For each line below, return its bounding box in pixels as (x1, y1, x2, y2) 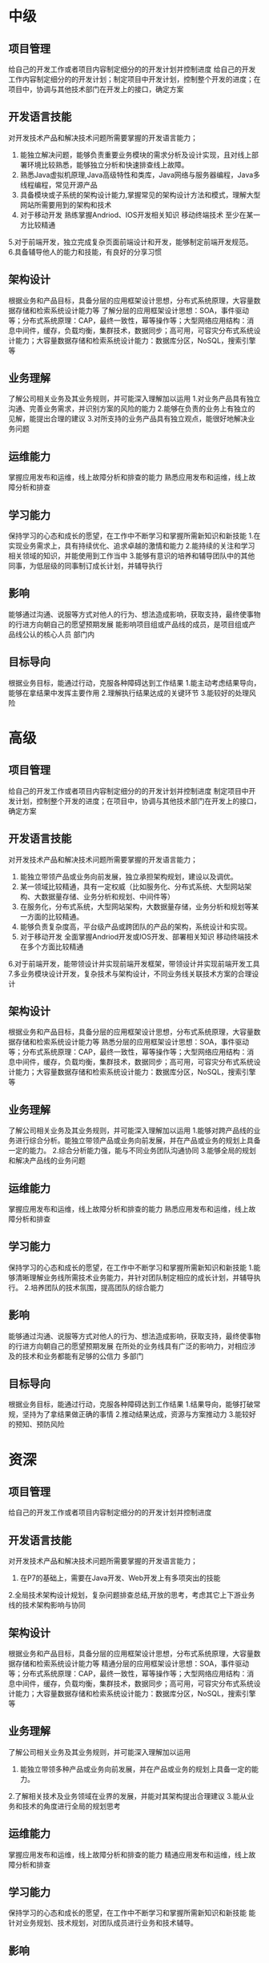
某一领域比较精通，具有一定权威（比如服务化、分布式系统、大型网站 (19, 882, 245, 891)
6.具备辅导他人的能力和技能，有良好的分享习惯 (8, 247, 163, 256)
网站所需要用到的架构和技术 (19, 199, 112, 209)
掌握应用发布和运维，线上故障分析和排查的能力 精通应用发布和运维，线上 (8, 1849, 249, 1859)
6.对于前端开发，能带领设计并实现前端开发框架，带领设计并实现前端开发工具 (8, 959, 260, 968)
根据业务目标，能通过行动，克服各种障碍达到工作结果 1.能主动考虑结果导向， (8, 678, 261, 687)
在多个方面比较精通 (19, 942, 84, 951)
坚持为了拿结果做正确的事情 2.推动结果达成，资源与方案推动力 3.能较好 (22, 1410, 256, 1419)
